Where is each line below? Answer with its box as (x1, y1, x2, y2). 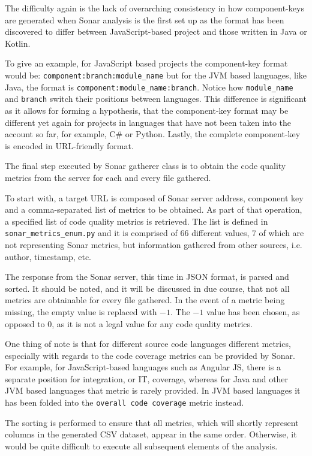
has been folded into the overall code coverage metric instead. (5, 396, 244, 409)
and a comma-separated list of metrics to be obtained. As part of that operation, (5, 203, 302, 216)
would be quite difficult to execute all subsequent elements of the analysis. (5, 439, 278, 452)
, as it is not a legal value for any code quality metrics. (52, 317, 253, 330)
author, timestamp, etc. (5, 250, 92, 262)
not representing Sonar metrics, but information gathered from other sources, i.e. (5, 238, 302, 250)
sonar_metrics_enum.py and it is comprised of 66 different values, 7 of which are (5, 227, 304, 239)
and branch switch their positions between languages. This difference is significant (5, 92, 307, 105)
